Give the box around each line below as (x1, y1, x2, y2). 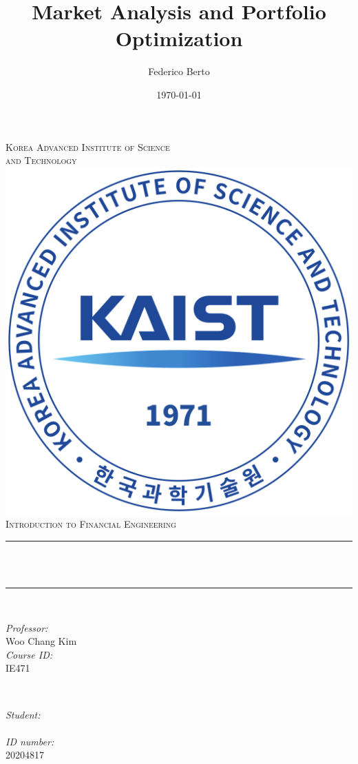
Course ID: (6, 647, 53, 661)
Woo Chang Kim (6, 634, 77, 648)
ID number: (6, 734, 54, 748)
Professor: (6, 620, 48, 634)
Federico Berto (148, 64, 210, 79)
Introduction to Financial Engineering (6, 517, 176, 531)
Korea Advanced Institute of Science (6, 139, 170, 154)
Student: (6, 707, 41, 721)
